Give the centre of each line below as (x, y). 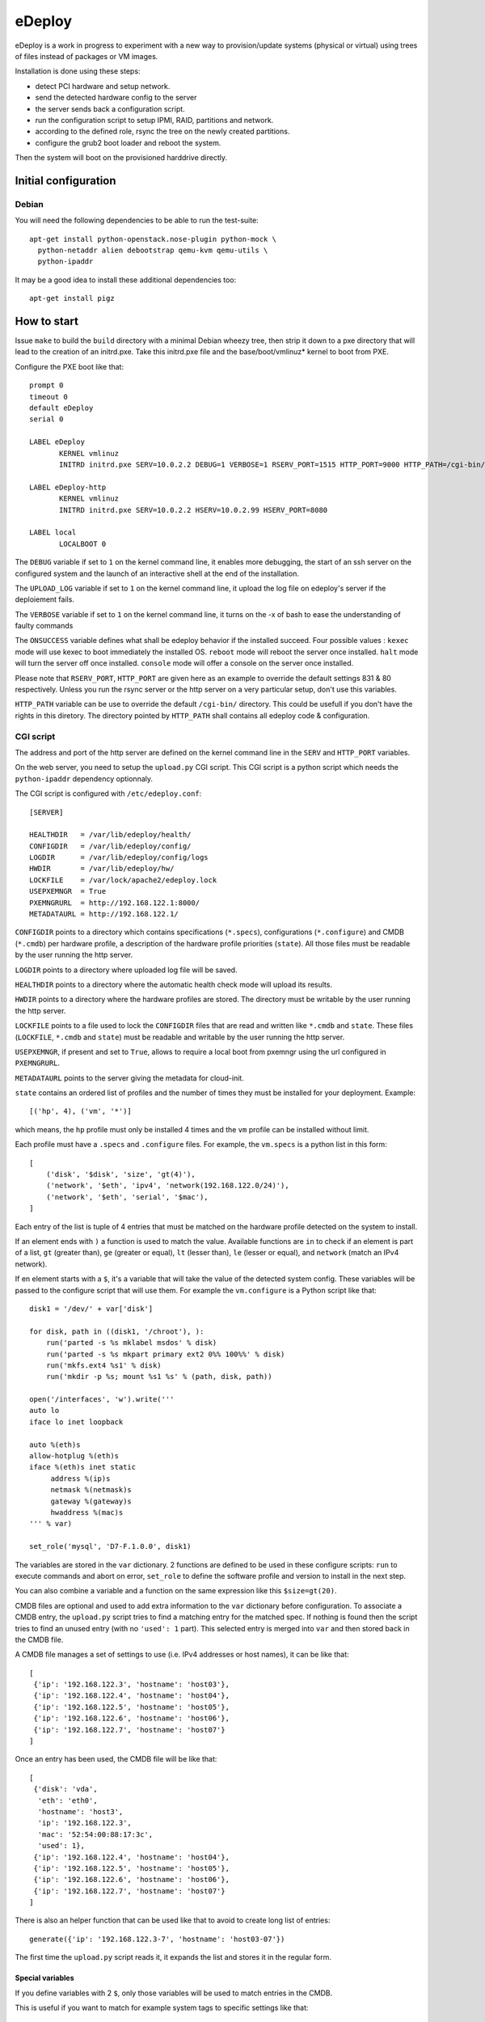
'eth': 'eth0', (67, 1800)
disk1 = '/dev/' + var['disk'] (91, 1309)
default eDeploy (61, 408)
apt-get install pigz (72, 298)
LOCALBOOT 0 (83, 544)
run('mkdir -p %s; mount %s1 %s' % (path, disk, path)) (159, 1377)
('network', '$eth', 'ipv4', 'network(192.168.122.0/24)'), (168, 1186)
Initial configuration (65, 181)
